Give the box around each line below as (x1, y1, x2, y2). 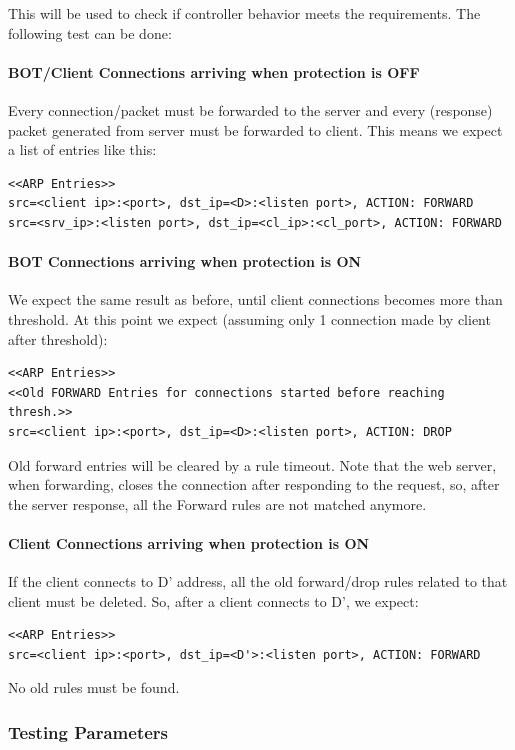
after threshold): (8, 328, 108, 349)
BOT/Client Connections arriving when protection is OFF (8, 61, 420, 82)
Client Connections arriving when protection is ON (8, 532, 370, 553)
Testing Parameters (8, 719, 169, 744)
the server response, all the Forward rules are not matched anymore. (8, 493, 427, 514)
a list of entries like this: (8, 139, 157, 160)
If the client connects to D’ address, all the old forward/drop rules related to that (8, 571, 508, 592)
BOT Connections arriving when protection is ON (8, 251, 362, 272)
